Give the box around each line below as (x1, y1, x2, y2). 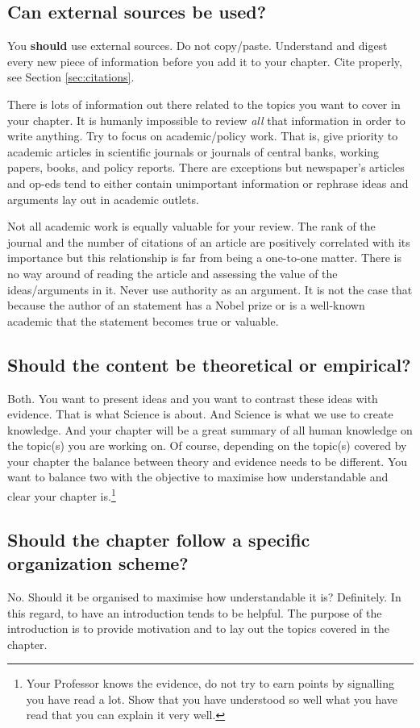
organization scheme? (7, 551, 189, 576)
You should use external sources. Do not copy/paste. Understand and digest (7, 37, 388, 54)
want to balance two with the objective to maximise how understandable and (7, 468, 389, 485)
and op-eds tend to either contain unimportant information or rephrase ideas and (7, 174, 409, 191)
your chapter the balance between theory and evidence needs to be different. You (7, 452, 408, 469)
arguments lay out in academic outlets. (7, 190, 199, 207)
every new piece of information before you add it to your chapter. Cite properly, (7, 52, 402, 69)
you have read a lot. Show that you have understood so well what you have (26, 690, 398, 707)
